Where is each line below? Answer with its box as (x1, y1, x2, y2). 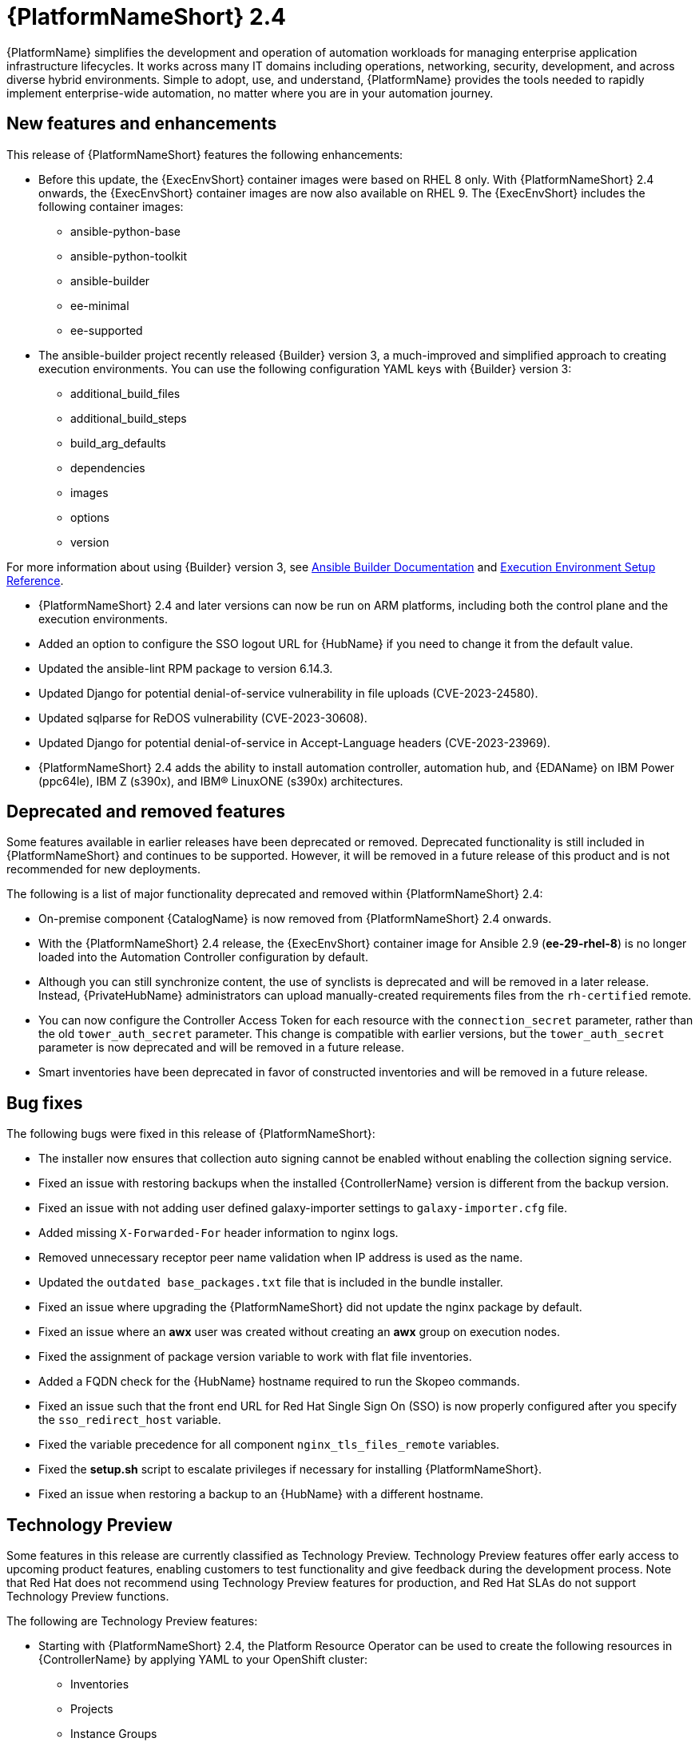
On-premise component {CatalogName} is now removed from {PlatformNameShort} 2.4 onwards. (38, 912, 552, 926)
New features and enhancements (6, 113, 277, 134)
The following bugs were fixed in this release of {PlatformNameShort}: (6, 1127, 375, 1141)
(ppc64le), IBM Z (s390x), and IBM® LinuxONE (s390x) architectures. (38, 774, 403, 788)
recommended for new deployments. (6, 862, 201, 877)
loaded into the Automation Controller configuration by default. (38, 950, 368, 964)
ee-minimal (70, 298, 129, 312)
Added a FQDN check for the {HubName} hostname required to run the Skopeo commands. (38, 1374, 520, 1389)
